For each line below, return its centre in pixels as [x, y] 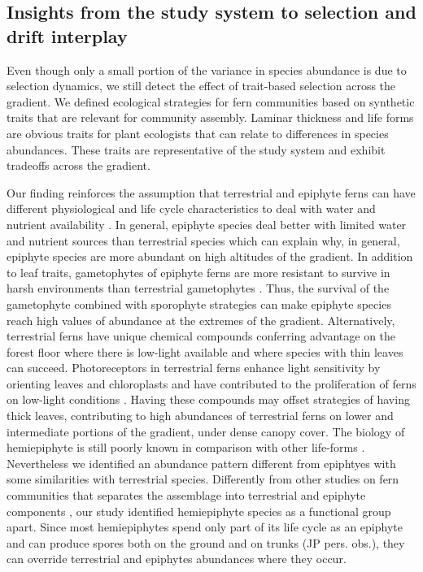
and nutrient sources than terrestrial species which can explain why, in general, [203, 240]
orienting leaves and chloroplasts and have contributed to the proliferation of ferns [211, 383]
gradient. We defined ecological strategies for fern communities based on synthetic [211, 101]
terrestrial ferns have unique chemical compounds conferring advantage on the [201, 336]
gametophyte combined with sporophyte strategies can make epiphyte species [199, 303]
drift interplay [67, 35]
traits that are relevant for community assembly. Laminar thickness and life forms [210, 117]
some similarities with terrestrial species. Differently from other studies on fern [203, 479]
